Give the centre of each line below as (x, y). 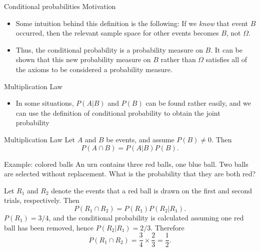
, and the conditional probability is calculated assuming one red (146, 217)
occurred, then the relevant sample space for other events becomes (117, 33)
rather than (178, 59)
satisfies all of (226, 59)
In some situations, (45, 103)
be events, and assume (140, 139)
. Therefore (167, 227)
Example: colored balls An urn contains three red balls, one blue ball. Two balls (126, 164)
